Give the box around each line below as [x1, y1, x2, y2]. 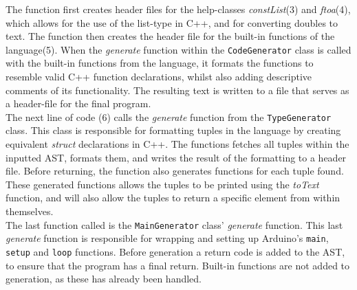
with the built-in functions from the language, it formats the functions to [6, 56, 314, 70]
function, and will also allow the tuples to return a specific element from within [6, 190, 340, 205]
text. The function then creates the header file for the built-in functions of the [6, 29, 335, 43]
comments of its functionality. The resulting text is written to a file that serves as [6, 82, 349, 97]
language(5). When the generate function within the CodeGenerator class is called [6, 42, 351, 56]
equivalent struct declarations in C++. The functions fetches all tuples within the [6, 137, 349, 151]
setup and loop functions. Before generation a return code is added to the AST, [6, 244, 345, 258]
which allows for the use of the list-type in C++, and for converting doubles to [6, 15, 338, 30]
